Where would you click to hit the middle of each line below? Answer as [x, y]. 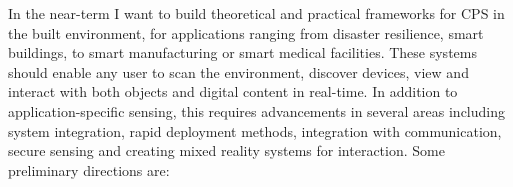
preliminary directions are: [89, 169]
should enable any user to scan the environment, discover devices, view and [238, 71]
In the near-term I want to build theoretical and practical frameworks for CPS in [256, 13]
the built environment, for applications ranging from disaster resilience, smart [246, 32]
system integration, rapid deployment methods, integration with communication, [255, 130]
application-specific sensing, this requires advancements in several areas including [256, 110]
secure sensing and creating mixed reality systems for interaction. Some [226, 150]
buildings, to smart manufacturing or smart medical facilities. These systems [242, 52]
